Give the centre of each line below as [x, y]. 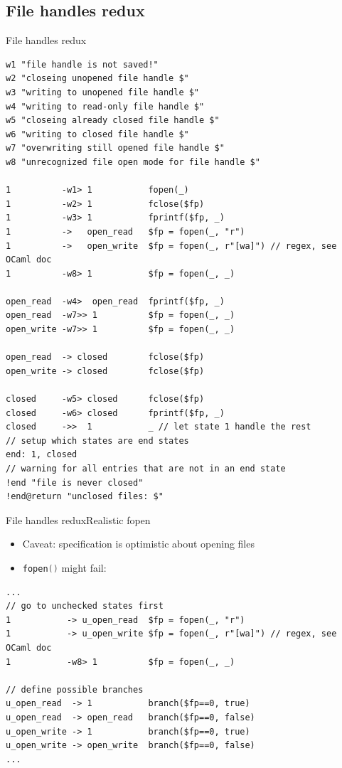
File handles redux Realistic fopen [78, 519]
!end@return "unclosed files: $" [85, 497]
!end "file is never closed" [75, 482]
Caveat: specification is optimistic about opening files [138, 544]
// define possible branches [75, 689]
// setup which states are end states [97, 441]
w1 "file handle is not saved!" [82, 64]
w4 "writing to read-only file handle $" [105, 106]
